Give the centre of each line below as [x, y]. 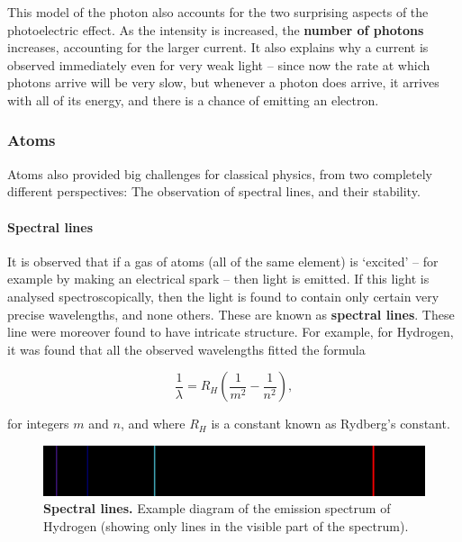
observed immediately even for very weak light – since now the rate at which [219, 64]
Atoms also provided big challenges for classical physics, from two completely [220, 173]
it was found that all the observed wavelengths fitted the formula [186, 349]
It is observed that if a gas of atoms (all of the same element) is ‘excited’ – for [223, 261]
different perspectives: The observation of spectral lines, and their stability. [214, 191]
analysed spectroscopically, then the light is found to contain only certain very [223, 296]
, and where [153, 424]
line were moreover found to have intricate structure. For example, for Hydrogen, [231, 332]
